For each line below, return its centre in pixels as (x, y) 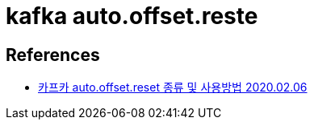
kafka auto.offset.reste (132, 16)
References (53, 55)
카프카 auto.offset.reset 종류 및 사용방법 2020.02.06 (173, 87)
